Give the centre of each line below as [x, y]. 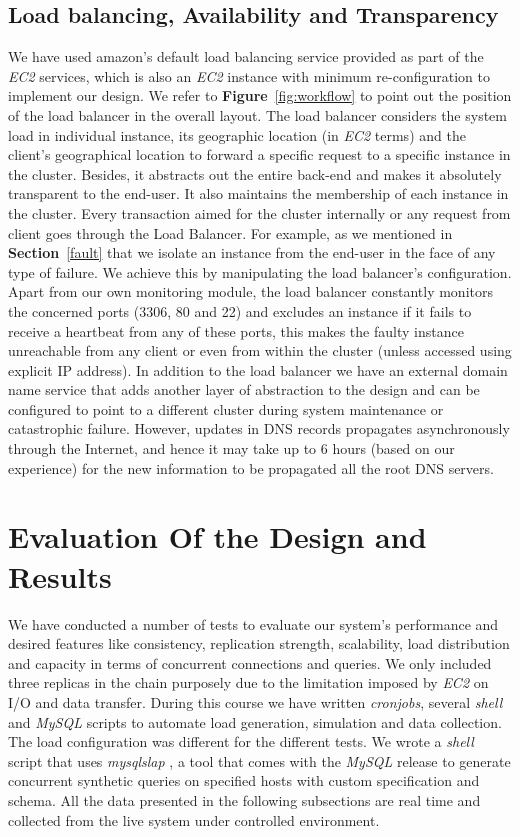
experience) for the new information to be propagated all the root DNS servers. [251, 467]
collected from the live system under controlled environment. [194, 819]
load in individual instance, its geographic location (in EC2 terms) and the [237, 134]
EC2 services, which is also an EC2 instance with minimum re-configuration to [249, 75]
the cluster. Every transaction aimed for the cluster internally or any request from [259, 212]
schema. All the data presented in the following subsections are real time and [244, 799]
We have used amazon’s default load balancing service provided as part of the [246, 56]
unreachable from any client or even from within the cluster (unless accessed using [260, 350]
